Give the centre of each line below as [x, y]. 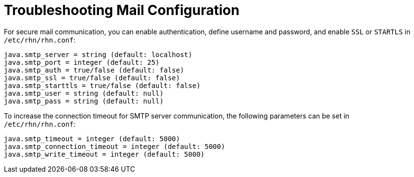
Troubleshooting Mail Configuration [122, 10]
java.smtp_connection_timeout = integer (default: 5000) [115, 146]
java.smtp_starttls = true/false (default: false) [102, 85]
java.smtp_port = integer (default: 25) [82, 62]
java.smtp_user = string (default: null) [84, 93]
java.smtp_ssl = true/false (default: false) [92, 78]
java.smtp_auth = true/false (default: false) [94, 70]
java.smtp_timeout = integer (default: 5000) [92, 139]
